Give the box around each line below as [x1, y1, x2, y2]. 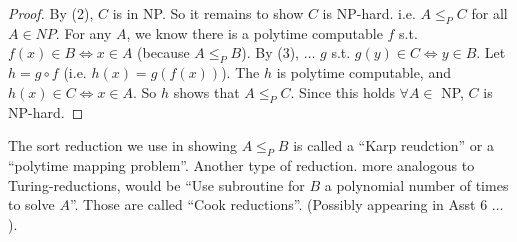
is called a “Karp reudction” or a [293, 135, 495, 156]
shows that [173, 81, 240, 102]
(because [137, 42, 190, 63]
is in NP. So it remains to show [112, 3, 304, 23]
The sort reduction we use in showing [8, 135, 237, 156]
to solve [8, 194, 55, 215]
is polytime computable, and [276, 62, 451, 83]
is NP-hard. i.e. [322, 3, 416, 23]
